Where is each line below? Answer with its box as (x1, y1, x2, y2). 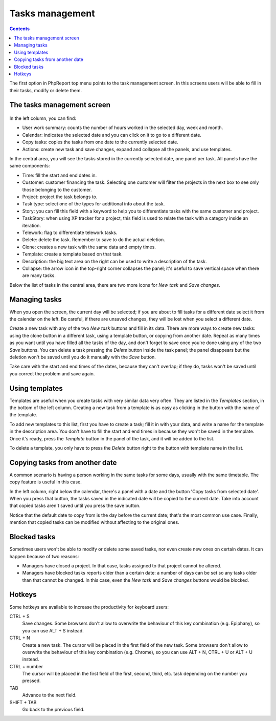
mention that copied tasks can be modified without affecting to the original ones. (9, 519, 179, 525)
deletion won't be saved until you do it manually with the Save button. (9, 354, 156, 360)
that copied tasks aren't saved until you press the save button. (9, 502, 141, 509)
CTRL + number (9, 663, 43, 669)
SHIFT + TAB (9, 699, 37, 705)
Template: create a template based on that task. (22, 251, 123, 257)
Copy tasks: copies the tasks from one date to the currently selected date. (22, 139, 179, 145)
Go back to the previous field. (22, 707, 85, 713)
